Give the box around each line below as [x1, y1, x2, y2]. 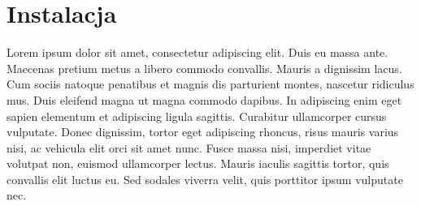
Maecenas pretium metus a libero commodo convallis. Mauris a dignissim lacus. [7, 59, 402, 76]
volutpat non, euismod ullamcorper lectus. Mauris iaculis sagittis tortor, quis [7, 155, 389, 172]
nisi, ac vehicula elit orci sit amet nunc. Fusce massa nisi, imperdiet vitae [7, 139, 371, 156]
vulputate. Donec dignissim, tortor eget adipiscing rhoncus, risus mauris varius [7, 123, 399, 140]
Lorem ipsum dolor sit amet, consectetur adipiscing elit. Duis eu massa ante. [7, 44, 388, 61]
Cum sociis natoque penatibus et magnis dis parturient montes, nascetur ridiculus [7, 75, 414, 92]
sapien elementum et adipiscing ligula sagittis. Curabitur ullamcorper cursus [7, 107, 387, 124]
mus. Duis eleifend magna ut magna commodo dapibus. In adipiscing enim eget [7, 91, 402, 108]
